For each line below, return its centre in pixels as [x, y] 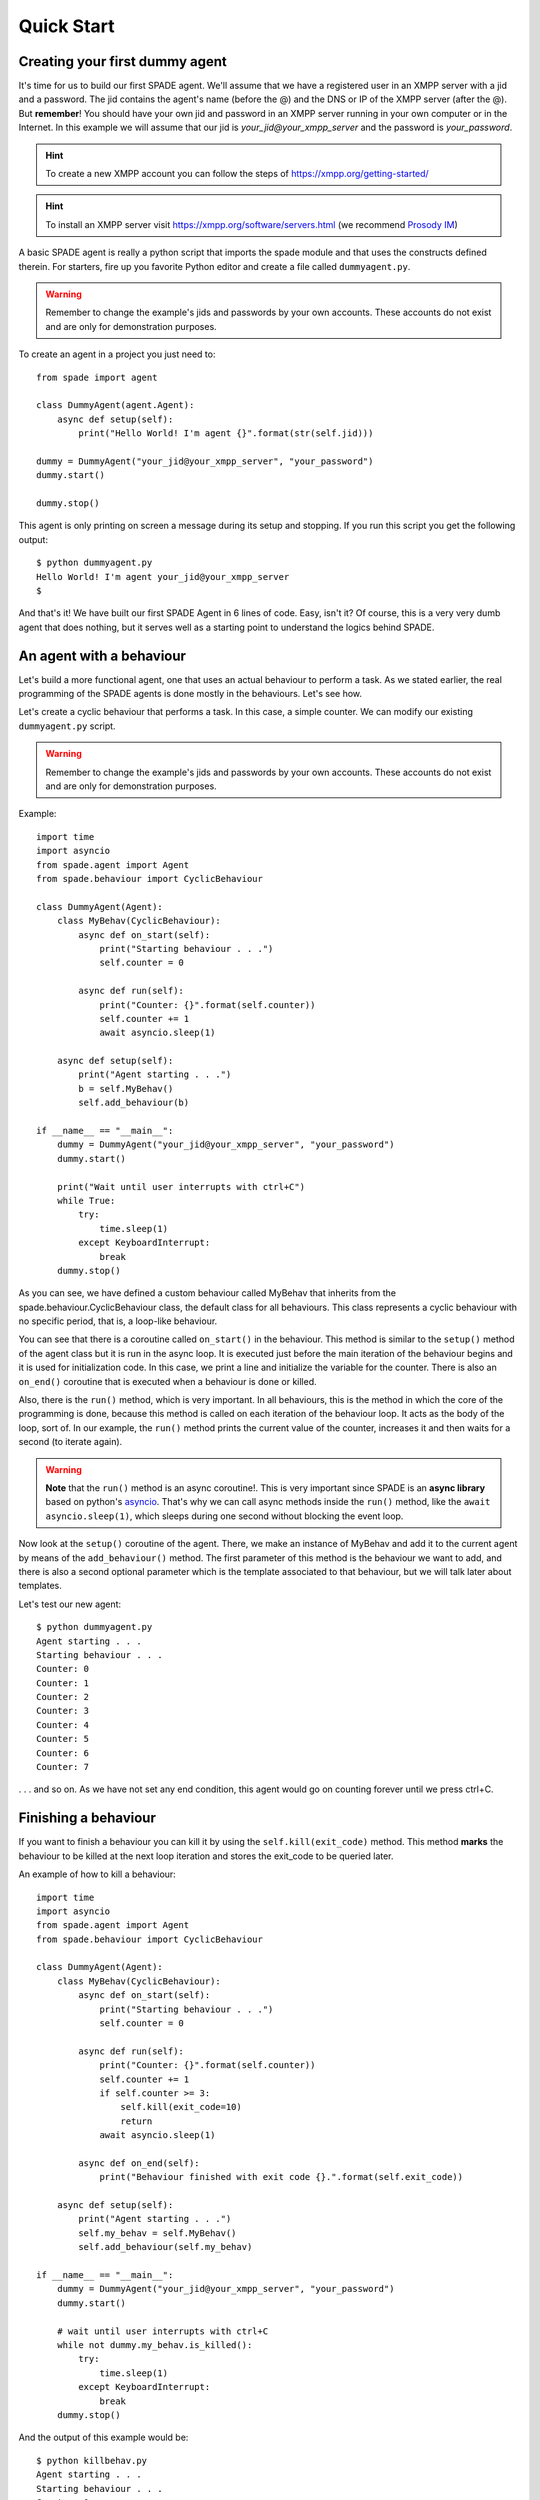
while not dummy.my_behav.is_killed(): [154, 2345]
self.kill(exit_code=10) [181, 2107]
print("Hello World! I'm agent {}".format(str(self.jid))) [226, 433]
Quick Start [66, 26]
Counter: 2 [63, 1697]
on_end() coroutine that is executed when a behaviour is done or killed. [167, 1381]
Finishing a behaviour [87, 1818]
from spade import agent [97, 377]
